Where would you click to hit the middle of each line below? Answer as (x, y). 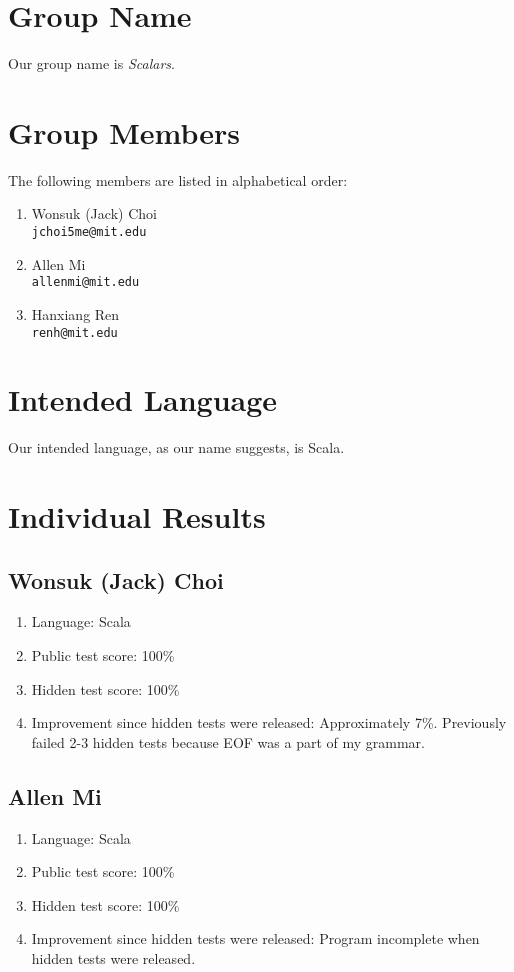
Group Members (124, 131)
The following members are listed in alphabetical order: (178, 179)
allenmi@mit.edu (85, 282)
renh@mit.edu (74, 332)
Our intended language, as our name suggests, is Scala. (176, 447)
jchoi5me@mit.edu (89, 232)
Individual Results (137, 516)
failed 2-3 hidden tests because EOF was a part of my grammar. (228, 741)
